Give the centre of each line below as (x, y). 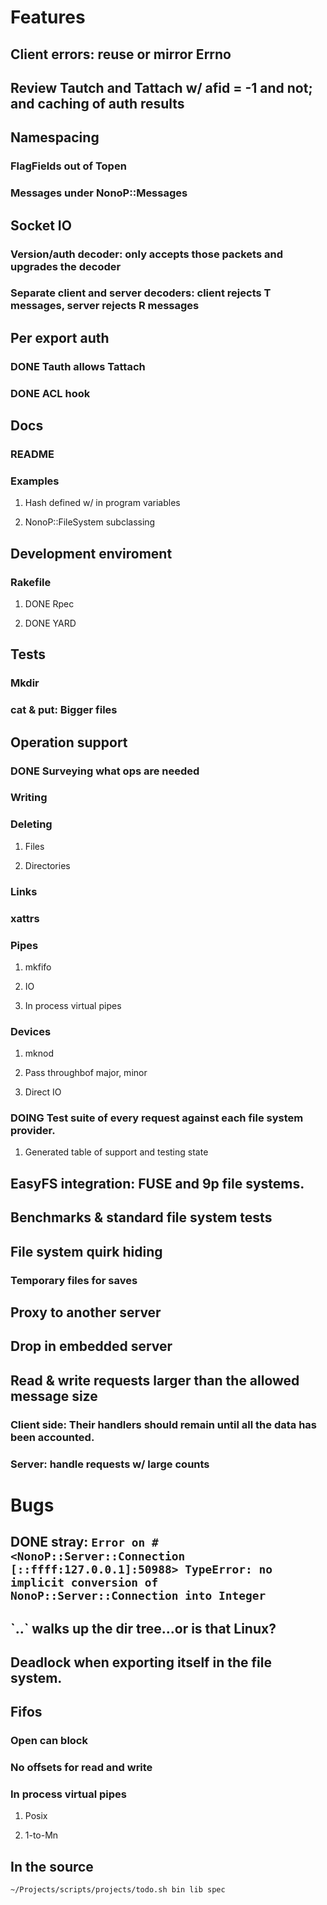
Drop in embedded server (91, 1346)
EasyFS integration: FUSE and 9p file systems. (157, 1183)
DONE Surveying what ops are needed (105, 771)
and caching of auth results (97, 103)
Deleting (31, 824)
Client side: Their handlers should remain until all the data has (164, 1424)
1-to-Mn (41, 1835)
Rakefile (31, 582)
